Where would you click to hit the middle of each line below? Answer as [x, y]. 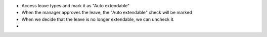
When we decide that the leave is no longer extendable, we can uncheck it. [98, 19]
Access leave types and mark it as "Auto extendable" [75, 6]
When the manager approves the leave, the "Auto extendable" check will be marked [107, 13]
